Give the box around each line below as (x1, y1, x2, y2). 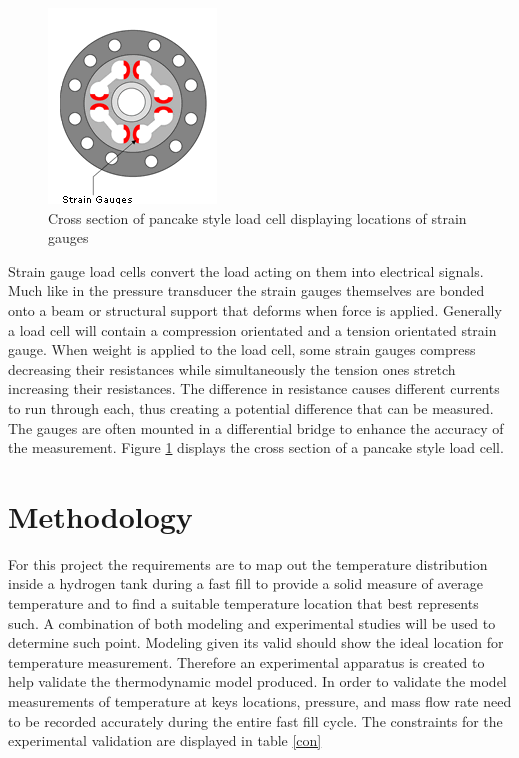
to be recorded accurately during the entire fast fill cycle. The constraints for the (8, 710, 503, 731)
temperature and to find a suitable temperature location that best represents (8, 593, 479, 614)
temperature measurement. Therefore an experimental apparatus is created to (8, 651, 485, 672)
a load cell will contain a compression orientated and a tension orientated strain (8, 319, 497, 340)
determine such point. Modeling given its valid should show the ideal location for (8, 632, 504, 653)
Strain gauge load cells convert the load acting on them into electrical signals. (8, 260, 484, 281)
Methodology (8, 495, 193, 536)
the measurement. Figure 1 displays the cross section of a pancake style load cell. (8, 437, 504, 458)
